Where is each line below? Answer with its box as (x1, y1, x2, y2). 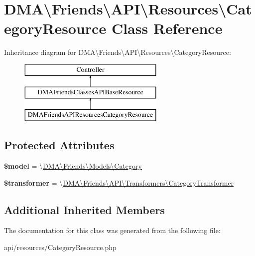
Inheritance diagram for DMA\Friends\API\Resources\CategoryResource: (4, 47, 231, 57)
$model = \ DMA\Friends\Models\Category (4, 161, 142, 171)
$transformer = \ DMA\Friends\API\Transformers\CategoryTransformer (4, 177, 234, 188)
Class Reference (111, 18, 223, 38)
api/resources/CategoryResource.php (4, 242, 117, 253)
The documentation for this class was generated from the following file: (4, 225, 221, 236)
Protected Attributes (4, 137, 115, 153)
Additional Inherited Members (4, 202, 165, 217)
